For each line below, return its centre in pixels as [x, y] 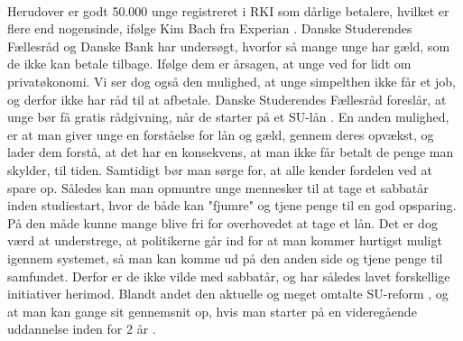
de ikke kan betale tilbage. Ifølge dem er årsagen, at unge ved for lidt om [209, 64]
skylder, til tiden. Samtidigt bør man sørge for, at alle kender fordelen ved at [220, 169]
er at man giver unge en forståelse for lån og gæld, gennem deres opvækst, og [221, 134]
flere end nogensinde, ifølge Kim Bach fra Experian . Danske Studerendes [210, 28]
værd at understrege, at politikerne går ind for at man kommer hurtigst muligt [225, 240]
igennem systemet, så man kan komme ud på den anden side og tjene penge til [225, 258]
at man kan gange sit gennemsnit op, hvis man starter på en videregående [212, 311]
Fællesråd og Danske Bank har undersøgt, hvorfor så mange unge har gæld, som [229, 46]
